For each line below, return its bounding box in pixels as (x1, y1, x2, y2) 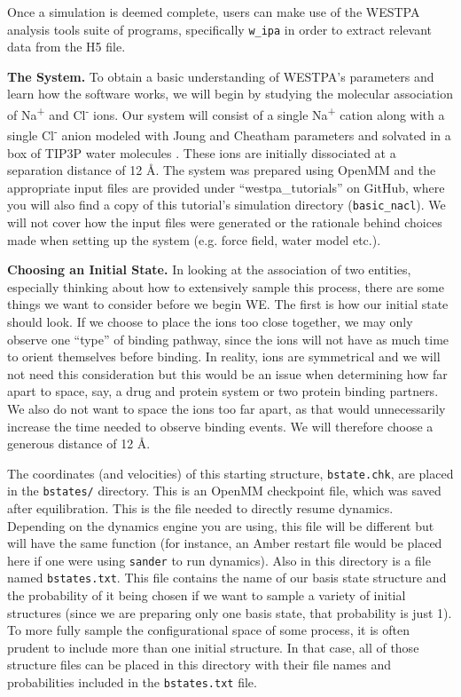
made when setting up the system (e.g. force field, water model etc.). (7, 230, 381, 249)
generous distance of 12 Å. (7, 434, 151, 453)
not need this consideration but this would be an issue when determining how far (7, 364, 448, 383)
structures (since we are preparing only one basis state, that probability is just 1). (7, 603, 452, 622)
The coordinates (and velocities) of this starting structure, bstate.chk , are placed (7, 463, 454, 482)
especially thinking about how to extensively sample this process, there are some (7, 277, 444, 296)
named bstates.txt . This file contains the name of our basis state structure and (7, 568, 447, 587)
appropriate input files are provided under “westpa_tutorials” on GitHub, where (7, 178, 445, 196)
